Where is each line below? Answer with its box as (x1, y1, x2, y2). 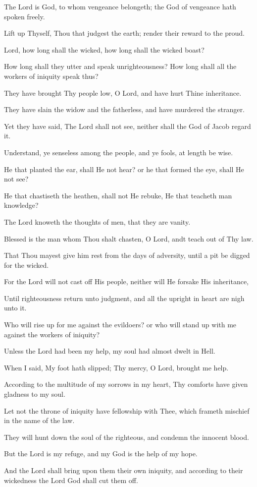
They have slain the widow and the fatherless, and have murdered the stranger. (4, 104, 245, 115)
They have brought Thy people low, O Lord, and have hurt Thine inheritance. (4, 87, 242, 98)
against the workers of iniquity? (4, 329, 100, 339)
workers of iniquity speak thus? (4, 70, 99, 81)
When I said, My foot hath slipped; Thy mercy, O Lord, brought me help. (4, 362, 229, 372)
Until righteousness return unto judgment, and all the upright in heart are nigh (4, 293, 245, 303)
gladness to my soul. (4, 389, 65, 399)
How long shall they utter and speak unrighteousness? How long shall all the (4, 61, 237, 71)
